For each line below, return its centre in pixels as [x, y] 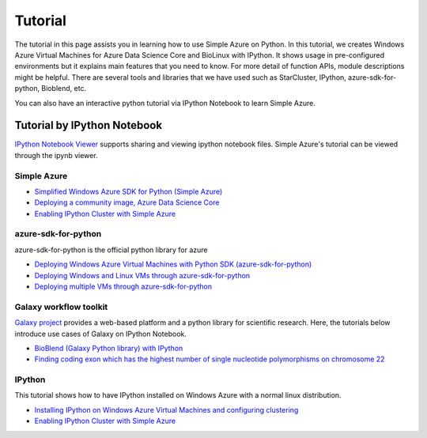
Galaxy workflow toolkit [61, 307]
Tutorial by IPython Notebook [88, 125]
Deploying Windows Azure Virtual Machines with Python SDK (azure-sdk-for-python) [173, 264]
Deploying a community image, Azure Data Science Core [127, 202]
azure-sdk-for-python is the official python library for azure [111, 250]
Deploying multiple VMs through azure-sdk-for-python [123, 287]
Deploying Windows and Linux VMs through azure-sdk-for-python [142, 275]
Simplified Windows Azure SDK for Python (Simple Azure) [128, 191]
